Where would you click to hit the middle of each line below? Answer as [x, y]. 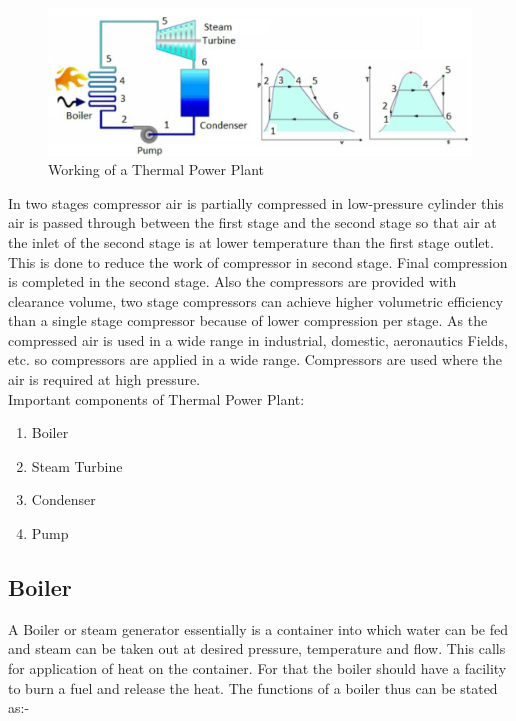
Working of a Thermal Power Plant [156, 169]
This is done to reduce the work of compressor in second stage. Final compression [258, 261]
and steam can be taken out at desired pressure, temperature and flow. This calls [257, 648]
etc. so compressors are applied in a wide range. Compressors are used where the [255, 359]
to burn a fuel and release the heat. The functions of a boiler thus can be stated [253, 687]
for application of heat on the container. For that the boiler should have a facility [257, 668]
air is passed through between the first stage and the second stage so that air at [252, 222]
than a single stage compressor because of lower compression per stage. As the [248, 320]
